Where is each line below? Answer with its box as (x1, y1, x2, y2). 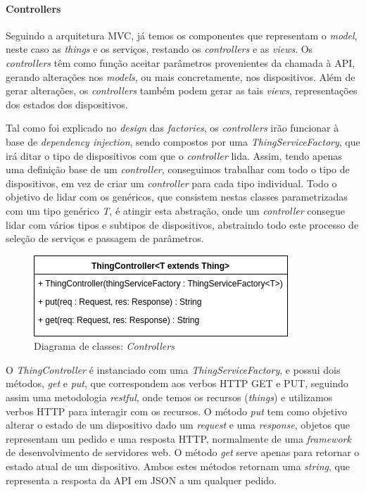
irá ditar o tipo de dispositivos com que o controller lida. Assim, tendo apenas (6, 148, 342, 163)
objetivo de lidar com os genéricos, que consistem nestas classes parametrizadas (6, 189, 348, 204)
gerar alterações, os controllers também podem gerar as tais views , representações (6, 83, 358, 98)
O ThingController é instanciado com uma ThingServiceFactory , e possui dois (6, 362, 341, 377)
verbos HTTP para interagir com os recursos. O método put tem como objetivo (6, 403, 348, 418)
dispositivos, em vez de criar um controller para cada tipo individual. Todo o (6, 175, 337, 190)
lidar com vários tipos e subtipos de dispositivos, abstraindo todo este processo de (6, 217, 359, 232)
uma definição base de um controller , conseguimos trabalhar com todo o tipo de (6, 162, 350, 177)
